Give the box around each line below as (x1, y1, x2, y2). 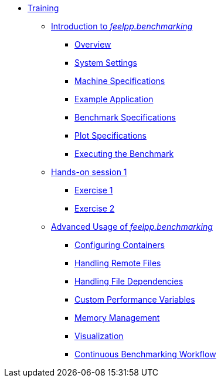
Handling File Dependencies (74, 276, 183, 286)
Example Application (74, 94, 154, 104)
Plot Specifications (74, 130, 147, 140)
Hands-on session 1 (51, 167, 127, 177)
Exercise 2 (74, 203, 115, 213)
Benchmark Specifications (74, 112, 176, 122)
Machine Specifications (74, 76, 165, 86)
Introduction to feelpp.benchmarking (51, 21, 193, 31)
